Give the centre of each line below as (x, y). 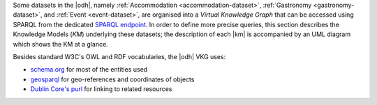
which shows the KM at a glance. (60, 44)
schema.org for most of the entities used (89, 70)
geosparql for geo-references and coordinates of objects (112, 79)
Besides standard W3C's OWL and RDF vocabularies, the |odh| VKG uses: (119, 56)
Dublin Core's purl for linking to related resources (101, 89)
